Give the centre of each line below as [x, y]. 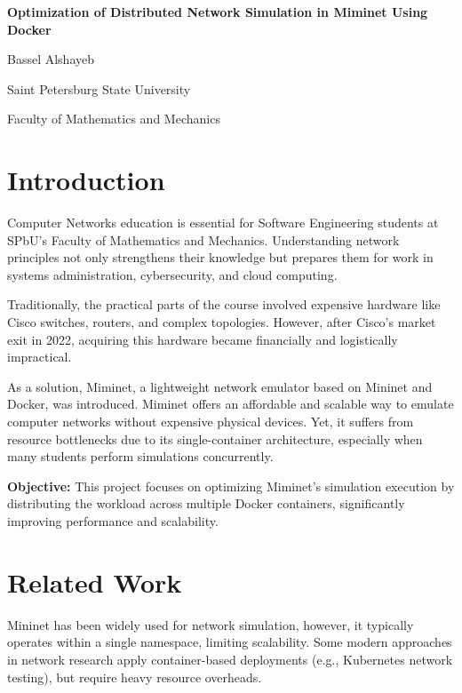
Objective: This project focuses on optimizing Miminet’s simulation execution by [231, 486]
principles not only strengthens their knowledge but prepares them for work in [220, 257]
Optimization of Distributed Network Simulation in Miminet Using [218, 12]
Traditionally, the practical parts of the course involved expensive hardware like [224, 304]
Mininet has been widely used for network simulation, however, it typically [211, 624]
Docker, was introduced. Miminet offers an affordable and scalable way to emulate [231, 404]
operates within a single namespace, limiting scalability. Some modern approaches [230, 642]
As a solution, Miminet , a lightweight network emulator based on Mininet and [220, 386]
